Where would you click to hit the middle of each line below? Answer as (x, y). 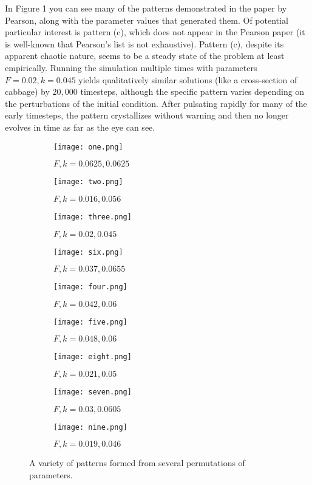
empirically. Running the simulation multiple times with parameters (131, 67)
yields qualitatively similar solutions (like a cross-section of (188, 79)
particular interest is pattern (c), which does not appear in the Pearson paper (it (155, 32)
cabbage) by (27, 91)
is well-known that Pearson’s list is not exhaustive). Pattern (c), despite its (144, 43)
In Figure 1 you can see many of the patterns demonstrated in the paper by (146, 8)
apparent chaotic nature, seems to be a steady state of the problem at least (145, 56)
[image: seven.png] (93, 392)
